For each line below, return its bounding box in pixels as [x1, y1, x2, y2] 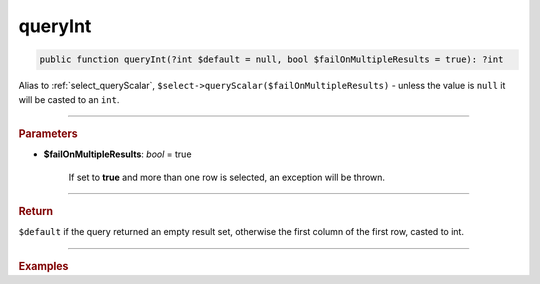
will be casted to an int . [18, 93, 120, 105]
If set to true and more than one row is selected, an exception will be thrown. [68, 171, 385, 183]
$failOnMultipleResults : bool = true [43, 148, 192, 160]
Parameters [18, 126, 79, 140]
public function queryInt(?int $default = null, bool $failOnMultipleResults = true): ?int [39, 54, 504, 65]
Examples [18, 259, 69, 273]
